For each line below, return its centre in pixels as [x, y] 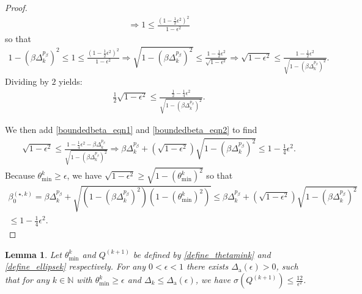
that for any [27, 280]
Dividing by [27, 81]
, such [287, 266]
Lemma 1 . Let [33, 254]
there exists [208, 266]
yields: [71, 81]
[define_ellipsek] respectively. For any [75, 266]
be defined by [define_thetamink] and [202, 254]
